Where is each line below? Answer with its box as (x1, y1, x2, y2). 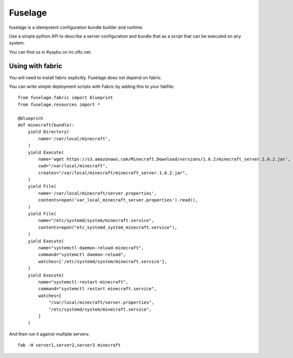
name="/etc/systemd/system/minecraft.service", (38, 218, 154, 223)
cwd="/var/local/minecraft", (38, 163, 108, 169)
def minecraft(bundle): (18, 122, 75, 128)
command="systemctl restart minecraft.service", (38, 286, 157, 292)
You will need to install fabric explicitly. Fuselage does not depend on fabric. (9, 75, 162, 80)
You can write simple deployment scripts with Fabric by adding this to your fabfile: (9, 83, 174, 90)
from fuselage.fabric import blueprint (18, 95, 113, 100)
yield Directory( (27, 129, 69, 135)
